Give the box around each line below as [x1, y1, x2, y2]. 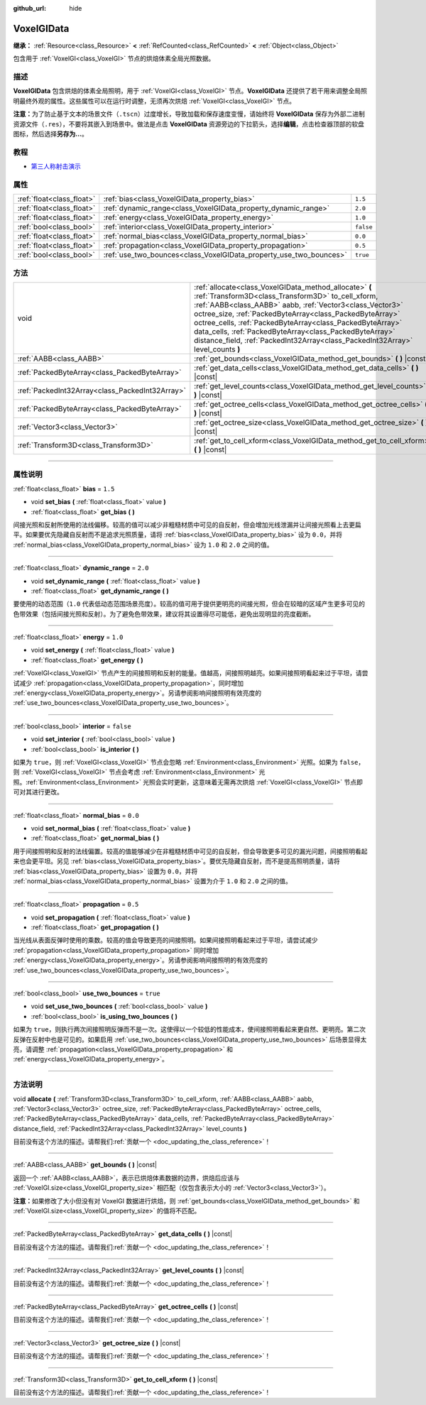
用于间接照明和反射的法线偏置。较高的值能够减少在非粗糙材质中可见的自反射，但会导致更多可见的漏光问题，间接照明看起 [13, 847, 368, 855]
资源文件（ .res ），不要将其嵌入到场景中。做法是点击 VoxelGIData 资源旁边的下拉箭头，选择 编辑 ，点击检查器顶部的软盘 [13, 119, 365, 128]
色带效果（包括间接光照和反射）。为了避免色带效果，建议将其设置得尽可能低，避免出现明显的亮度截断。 [13, 609, 315, 618]
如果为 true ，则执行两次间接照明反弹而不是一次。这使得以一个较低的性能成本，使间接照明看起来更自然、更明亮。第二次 [13, 1025, 366, 1034]
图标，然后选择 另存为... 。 [13, 130, 89, 138]
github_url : [13, 4, 46, 12]
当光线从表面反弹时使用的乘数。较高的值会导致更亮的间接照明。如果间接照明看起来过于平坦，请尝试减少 [13, 936, 318, 944]
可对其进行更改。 [13, 788, 63, 797]
